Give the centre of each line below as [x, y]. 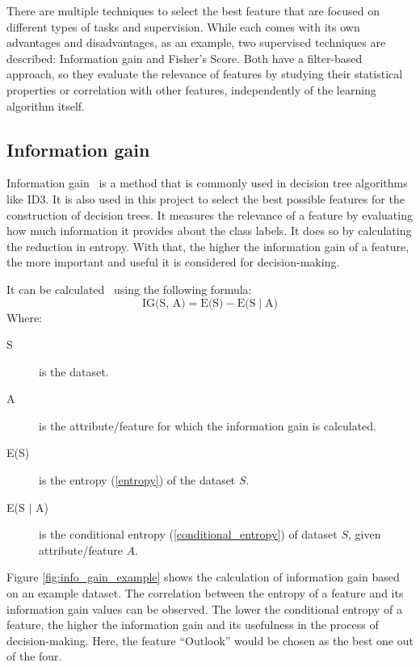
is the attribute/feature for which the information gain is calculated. [208, 425]
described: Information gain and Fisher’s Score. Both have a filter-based [185, 58]
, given [365, 534]
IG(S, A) [164, 303]
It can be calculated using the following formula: [129, 289]
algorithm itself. [46, 105]
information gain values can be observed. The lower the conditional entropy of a [204, 608]
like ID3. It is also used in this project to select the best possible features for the [206, 198]
